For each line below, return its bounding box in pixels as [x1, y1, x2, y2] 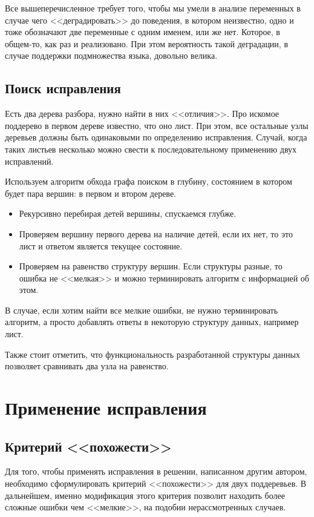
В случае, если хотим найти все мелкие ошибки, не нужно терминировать [5, 303, 278, 316]
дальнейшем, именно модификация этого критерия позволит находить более [5, 489, 285, 501]
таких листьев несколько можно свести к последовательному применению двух [5, 142, 297, 155]
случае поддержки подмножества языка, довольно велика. [5, 49, 218, 62]
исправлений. [5, 154, 54, 167]
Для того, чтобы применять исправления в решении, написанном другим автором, [5, 465, 307, 478]
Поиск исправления [5, 79, 121, 97]
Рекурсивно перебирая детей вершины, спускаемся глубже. [19, 207, 237, 220]
